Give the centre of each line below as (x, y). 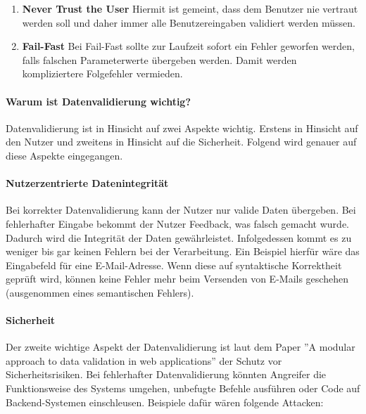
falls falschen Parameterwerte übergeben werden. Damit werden (159, 59)
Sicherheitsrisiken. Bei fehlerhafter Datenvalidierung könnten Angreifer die (166, 374)
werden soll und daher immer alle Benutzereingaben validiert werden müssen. (189, 22)
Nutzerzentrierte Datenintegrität (87, 183)
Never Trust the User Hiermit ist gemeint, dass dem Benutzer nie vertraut (190, 8)
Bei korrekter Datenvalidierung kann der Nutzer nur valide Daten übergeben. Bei (181, 210)
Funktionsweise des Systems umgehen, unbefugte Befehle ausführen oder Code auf (183, 388)
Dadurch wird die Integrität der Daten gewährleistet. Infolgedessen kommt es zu (179, 237)
